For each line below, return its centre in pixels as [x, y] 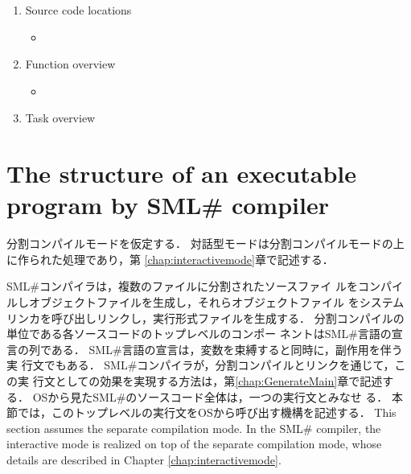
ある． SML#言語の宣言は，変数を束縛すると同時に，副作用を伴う [227, 349]
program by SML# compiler [168, 205]
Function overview [70, 64]
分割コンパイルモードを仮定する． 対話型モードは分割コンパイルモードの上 [205, 243]
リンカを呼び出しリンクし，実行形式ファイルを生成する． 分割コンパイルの [205, 317]
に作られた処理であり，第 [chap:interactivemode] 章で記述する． [170, 259]
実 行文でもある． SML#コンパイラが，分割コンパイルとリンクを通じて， [201, 365]
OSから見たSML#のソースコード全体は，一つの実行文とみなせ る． [210, 396]
